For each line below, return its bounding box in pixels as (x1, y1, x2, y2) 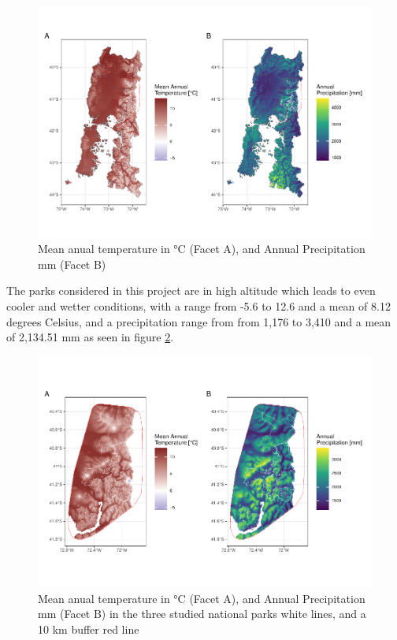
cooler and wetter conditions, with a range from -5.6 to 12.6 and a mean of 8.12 (6, 297, 391, 314)
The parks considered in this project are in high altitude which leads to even (6, 282, 376, 299)
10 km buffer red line (38, 621, 139, 637)
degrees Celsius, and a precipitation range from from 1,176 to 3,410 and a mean (6, 313, 391, 329)
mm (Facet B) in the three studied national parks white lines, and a (38, 605, 366, 622)
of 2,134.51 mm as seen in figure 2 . (6, 329, 174, 345)
